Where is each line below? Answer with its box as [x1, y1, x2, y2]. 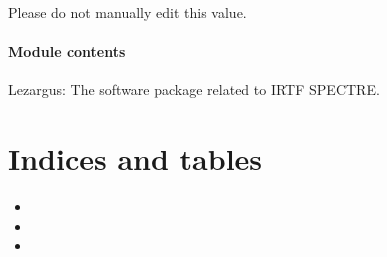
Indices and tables [8, 138, 263, 179]
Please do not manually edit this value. [8, 2, 247, 22]
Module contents [8, 41, 126, 62]
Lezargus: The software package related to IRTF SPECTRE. [8, 79, 380, 100]
